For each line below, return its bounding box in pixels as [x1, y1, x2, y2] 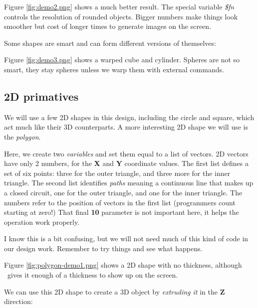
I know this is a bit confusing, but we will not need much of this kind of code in [4, 233, 249, 244]
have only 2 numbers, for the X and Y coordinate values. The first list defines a [4, 158, 249, 168]
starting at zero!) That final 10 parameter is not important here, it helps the [4, 207, 239, 217]
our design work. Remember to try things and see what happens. [4, 243, 203, 253]
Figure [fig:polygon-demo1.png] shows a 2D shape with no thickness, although [4, 260, 242, 270]
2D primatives [4, 88, 79, 104]
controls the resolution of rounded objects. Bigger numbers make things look [4, 11, 238, 21]
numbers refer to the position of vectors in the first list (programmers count [4, 197, 236, 207]
